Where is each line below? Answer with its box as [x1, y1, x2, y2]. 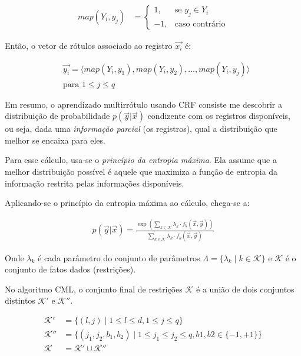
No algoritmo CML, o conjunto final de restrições [5, 282, 183, 295]
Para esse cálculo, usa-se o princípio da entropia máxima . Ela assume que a [5, 154, 277, 166]
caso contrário [174, 19, 226, 28]
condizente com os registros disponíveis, [147, 109, 290, 122]
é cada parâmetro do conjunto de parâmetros [38, 251, 200, 264]
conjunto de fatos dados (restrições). [5, 263, 136, 275]
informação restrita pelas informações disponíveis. [5, 177, 184, 189]
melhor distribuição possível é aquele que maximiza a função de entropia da [5, 165, 278, 178]
